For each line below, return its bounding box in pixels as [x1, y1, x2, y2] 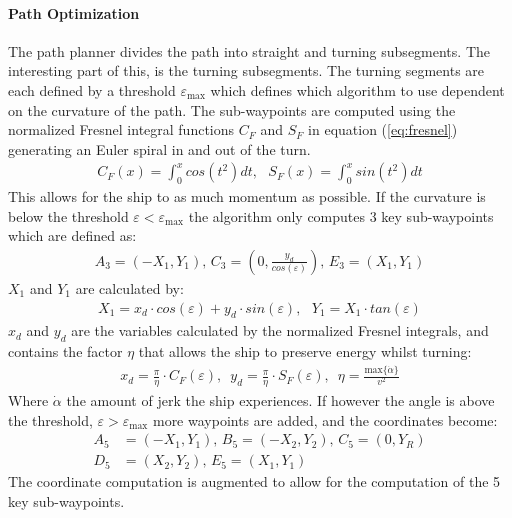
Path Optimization [8, 2, 140, 23]
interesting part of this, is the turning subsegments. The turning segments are [8, 60, 485, 81]
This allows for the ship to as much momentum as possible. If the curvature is [8, 186, 486, 207]
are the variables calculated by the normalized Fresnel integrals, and [71, 320, 489, 341]
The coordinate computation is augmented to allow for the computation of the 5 [8, 471, 501, 492]
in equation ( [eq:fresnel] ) [308, 119, 458, 140]
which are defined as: [8, 225, 137, 246]
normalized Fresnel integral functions [8, 119, 235, 140]
